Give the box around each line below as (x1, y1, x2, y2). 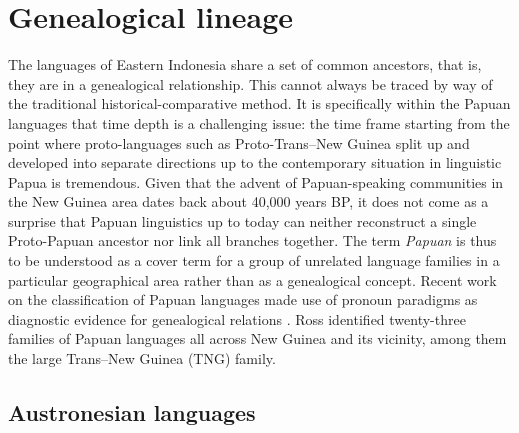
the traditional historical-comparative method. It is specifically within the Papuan (8, 93, 511, 114)
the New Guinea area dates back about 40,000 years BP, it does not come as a (8, 191, 489, 212)
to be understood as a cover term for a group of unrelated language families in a (8, 250, 500, 271)
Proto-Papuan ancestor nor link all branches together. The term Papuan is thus (8, 230, 497, 251)
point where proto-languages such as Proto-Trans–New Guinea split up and (8, 132, 470, 153)
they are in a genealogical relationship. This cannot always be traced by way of (8, 73, 493, 94)
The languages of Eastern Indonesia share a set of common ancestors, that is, (8, 54, 482, 75)
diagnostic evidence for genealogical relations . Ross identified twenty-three (8, 308, 466, 329)
